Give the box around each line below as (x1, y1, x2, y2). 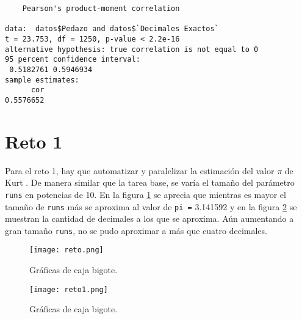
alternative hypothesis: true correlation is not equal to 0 (5, 45, 259, 54)
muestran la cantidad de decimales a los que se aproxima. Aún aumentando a (5, 212, 294, 225)
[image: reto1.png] (29, 285, 108, 294)
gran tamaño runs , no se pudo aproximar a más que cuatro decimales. (5, 224, 267, 237)
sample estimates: (5, 75, 79, 84)
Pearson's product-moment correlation (22, 4, 180, 13)
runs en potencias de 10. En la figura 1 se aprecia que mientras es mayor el (5, 188, 286, 200)
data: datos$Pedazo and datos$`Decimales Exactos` (5, 24, 219, 34)
